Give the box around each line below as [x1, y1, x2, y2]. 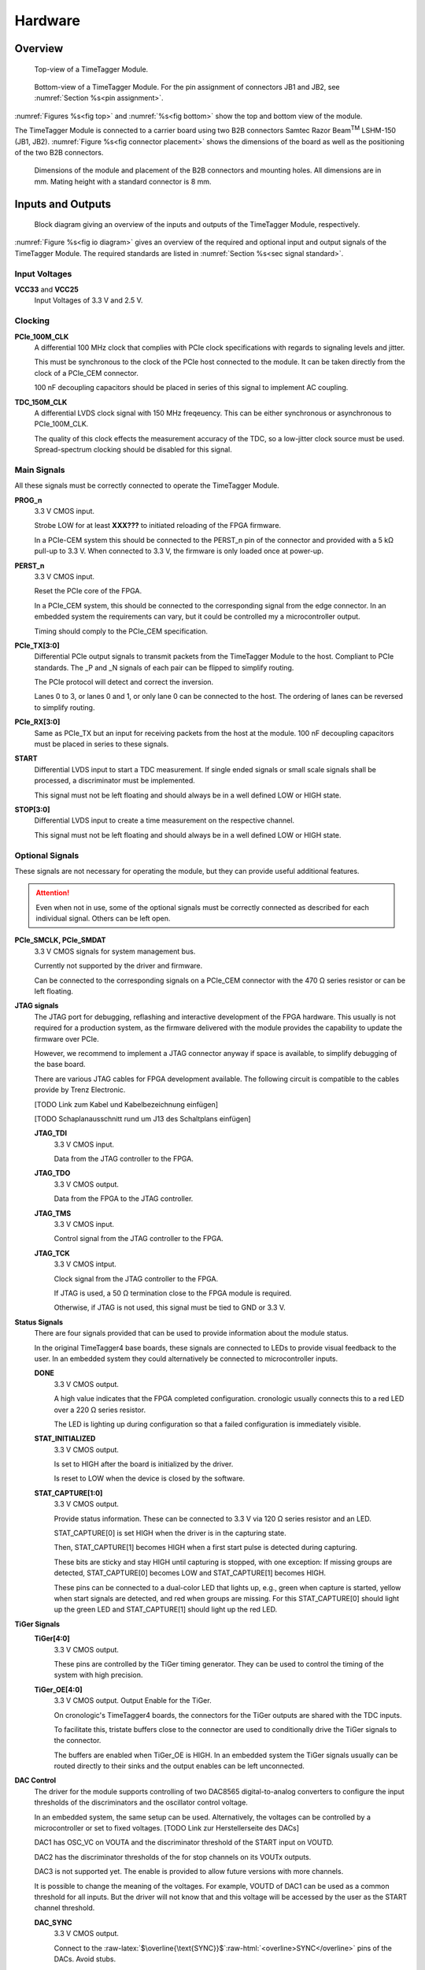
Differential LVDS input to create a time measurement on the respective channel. [34, 816, 295, 825]
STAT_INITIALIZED [34, 1434, 96, 1444]
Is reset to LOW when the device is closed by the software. [54, 1474, 246, 1483]
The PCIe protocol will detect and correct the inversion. [34, 678, 214, 687]
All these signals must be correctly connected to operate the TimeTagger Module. [14, 481, 279, 490]
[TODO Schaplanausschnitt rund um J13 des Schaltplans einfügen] [34, 1113, 251, 1123]
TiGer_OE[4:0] [34, 1685, 83, 1694]
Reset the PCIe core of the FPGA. [34, 586, 142, 596]
